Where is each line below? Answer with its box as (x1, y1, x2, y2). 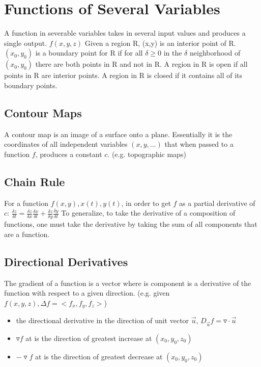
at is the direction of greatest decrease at (35, 351, 163, 361)
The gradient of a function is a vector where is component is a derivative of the (4, 277, 251, 288)
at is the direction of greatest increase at (25, 332, 152, 343)
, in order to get (121, 197, 171, 208)
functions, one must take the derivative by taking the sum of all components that (4, 219, 257, 229)
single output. (4, 37, 47, 48)
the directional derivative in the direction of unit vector (16, 315, 189, 326)
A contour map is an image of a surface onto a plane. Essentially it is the (4, 128, 233, 139)
